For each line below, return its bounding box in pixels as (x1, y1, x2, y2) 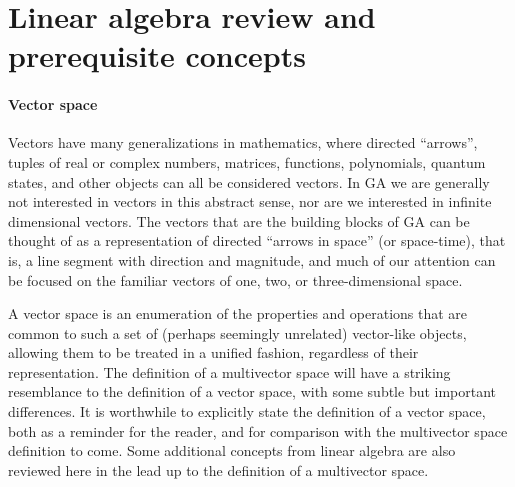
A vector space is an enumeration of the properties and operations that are (8, 303, 468, 324)
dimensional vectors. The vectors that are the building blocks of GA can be (8, 210, 470, 231)
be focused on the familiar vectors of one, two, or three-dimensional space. (8, 269, 463, 290)
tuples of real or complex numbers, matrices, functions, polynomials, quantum (8, 151, 486, 172)
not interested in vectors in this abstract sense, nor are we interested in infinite (8, 191, 492, 212)
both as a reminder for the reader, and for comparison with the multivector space (8, 420, 508, 441)
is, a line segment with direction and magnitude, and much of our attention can (8, 249, 496, 270)
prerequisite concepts (8, 35, 306, 76)
